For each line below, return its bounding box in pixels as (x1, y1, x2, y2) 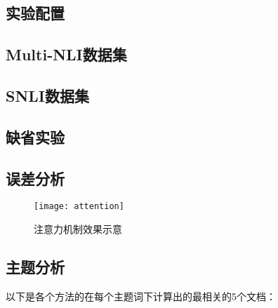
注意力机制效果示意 (34, 221, 122, 236)
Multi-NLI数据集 (6, 43, 127, 65)
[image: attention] (34, 201, 124, 212)
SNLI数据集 (6, 84, 90, 106)
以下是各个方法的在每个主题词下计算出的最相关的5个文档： (6, 288, 276, 303)
